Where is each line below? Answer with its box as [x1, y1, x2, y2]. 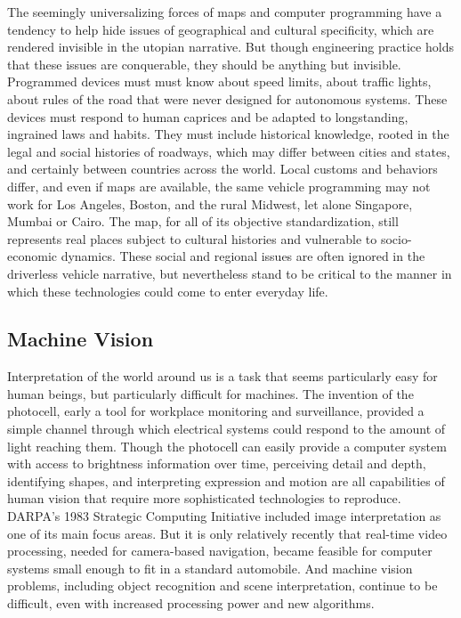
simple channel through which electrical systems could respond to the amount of [7, 419, 446, 438]
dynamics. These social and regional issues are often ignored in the [61, 247, 425, 265]
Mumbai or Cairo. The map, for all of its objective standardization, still [7, 212, 399, 231]
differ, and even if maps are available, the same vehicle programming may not [7, 176, 431, 195]
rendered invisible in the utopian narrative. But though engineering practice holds [7, 37, 454, 56]
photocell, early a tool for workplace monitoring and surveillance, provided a [7, 402, 425, 420]
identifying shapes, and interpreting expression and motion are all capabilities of [7, 471, 445, 490]
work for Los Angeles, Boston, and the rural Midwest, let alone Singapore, [7, 194, 413, 213]
